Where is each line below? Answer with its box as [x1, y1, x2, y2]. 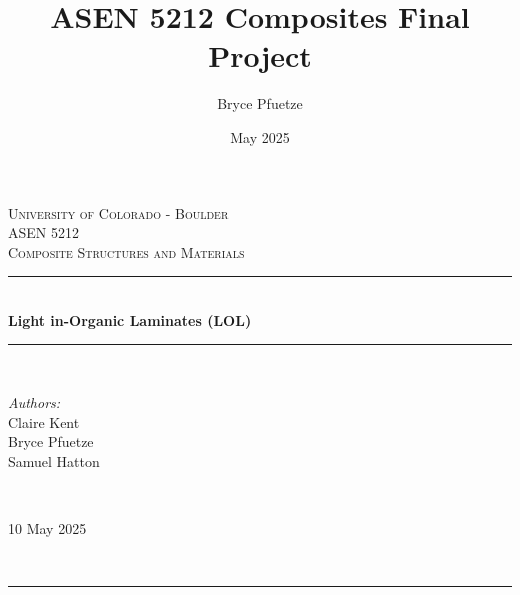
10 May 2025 [8, 518, 87, 539]
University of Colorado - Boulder [8, 202, 229, 223]
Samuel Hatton [8, 450, 100, 471]
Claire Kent [8, 411, 80, 432]
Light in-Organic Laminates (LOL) [8, 309, 252, 330]
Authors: [8, 392, 61, 413]
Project [208, 35, 312, 76]
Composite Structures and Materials [8, 241, 245, 262]
